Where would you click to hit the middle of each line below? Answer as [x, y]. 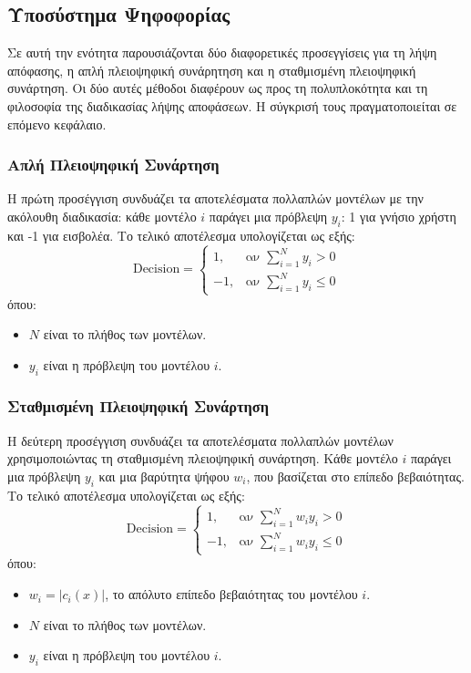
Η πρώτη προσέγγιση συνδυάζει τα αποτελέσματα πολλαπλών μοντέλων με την [215, 198]
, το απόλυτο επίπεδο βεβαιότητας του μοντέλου [231, 594]
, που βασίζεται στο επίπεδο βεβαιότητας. [355, 476]
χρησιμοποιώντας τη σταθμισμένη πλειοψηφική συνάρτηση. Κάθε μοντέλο [203, 458]
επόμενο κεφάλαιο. [57, 124]
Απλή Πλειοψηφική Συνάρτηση [113, 165]
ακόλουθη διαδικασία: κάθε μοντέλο [102, 216]
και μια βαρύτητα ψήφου [164, 476]
